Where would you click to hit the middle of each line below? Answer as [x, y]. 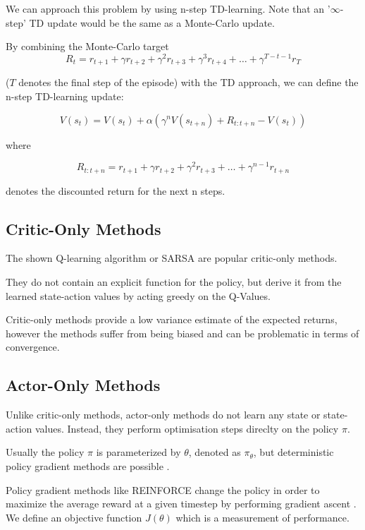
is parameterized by [138, 452]
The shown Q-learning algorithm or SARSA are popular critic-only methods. [172, 258]
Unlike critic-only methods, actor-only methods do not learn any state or [163, 415]
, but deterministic [293, 452]
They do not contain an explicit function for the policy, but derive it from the [174, 282]
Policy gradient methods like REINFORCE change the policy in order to [163, 489]
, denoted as [215, 452]
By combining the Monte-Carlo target [87, 46]
